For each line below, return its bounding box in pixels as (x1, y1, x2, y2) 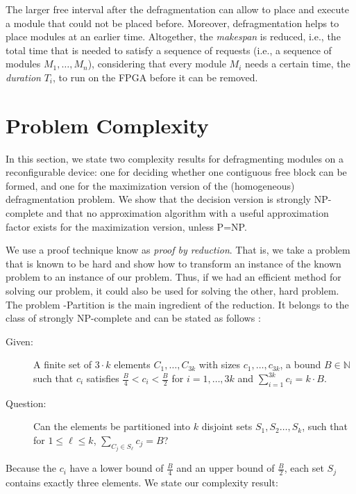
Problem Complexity (6, 110, 209, 139)
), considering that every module (87, 56, 226, 71)
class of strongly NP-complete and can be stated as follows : (6, 311, 261, 325)
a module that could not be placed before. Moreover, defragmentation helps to (6, 15, 339, 30)
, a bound (280, 357, 321, 372)
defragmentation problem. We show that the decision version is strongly (6, 192, 311, 206)
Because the (6, 461, 56, 475)
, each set (284, 461, 324, 475)
